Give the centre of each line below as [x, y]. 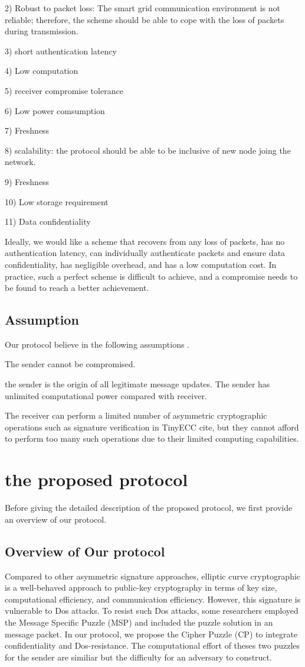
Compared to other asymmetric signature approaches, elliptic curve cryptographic [153, 576]
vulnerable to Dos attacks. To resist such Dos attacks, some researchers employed [152, 611]
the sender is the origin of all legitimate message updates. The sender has [137, 384]
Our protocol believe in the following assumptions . [97, 344]
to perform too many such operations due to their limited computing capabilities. [152, 438]
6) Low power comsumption [55, 110]
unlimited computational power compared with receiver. [106, 395]
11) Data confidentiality [48, 221]
